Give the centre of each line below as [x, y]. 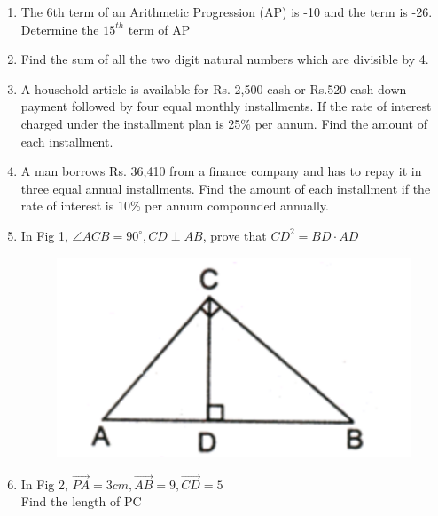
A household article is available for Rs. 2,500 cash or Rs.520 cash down [214, 88]
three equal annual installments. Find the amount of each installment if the [226, 188]
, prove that [235, 235]
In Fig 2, [44, 484]
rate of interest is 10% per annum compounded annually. [175, 206]
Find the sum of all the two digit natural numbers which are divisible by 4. [225, 59]
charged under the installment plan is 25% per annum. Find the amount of [224, 123]
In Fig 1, [44, 235]
